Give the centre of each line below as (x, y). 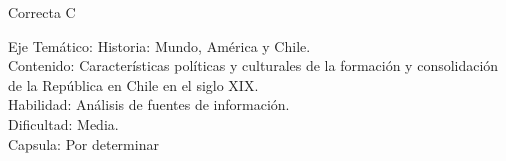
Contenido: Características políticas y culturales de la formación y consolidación (253, 65)
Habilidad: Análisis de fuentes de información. (149, 104)
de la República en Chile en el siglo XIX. (133, 84)
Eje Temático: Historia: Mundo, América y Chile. (159, 45)
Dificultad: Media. (63, 123)
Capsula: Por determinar (83, 143)
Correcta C (42, 12)
